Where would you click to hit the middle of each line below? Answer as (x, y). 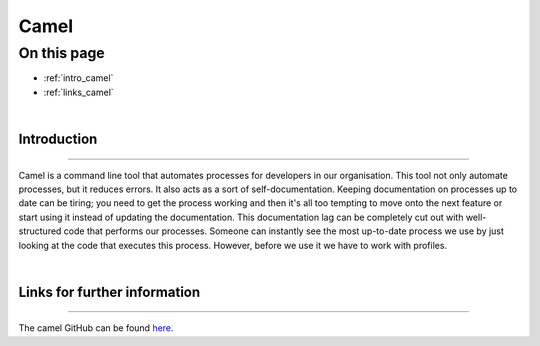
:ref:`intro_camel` (78, 78)
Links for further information (109, 291)
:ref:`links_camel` (78, 92)
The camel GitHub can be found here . (96, 328)
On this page (61, 53)
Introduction (58, 138)
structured (40, 231)
